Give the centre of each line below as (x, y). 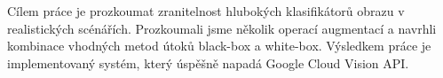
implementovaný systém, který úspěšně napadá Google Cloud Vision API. (208, 62)
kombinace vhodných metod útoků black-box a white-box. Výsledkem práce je (219, 46)
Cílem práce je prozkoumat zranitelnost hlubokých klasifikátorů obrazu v (206, 11)
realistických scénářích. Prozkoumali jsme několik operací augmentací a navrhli (222, 28)
